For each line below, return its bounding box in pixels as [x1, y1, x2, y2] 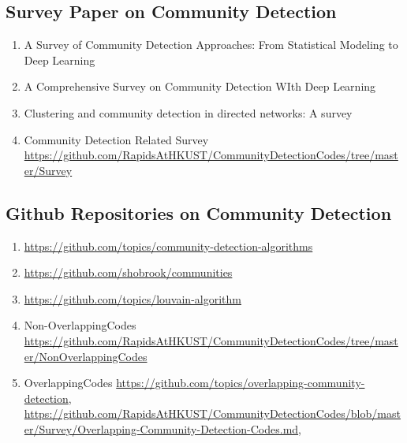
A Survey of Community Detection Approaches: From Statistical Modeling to [24, 36, 398, 53]
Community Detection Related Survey [24, 131, 209, 147]
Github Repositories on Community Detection [6, 200, 392, 225]
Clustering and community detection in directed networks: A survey [24, 104, 353, 121]
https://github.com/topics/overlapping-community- [116, 374, 365, 391]
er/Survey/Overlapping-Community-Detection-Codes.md [24, 420, 299, 437]
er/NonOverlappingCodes [24, 348, 147, 364]
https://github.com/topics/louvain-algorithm [24, 290, 241, 307]
